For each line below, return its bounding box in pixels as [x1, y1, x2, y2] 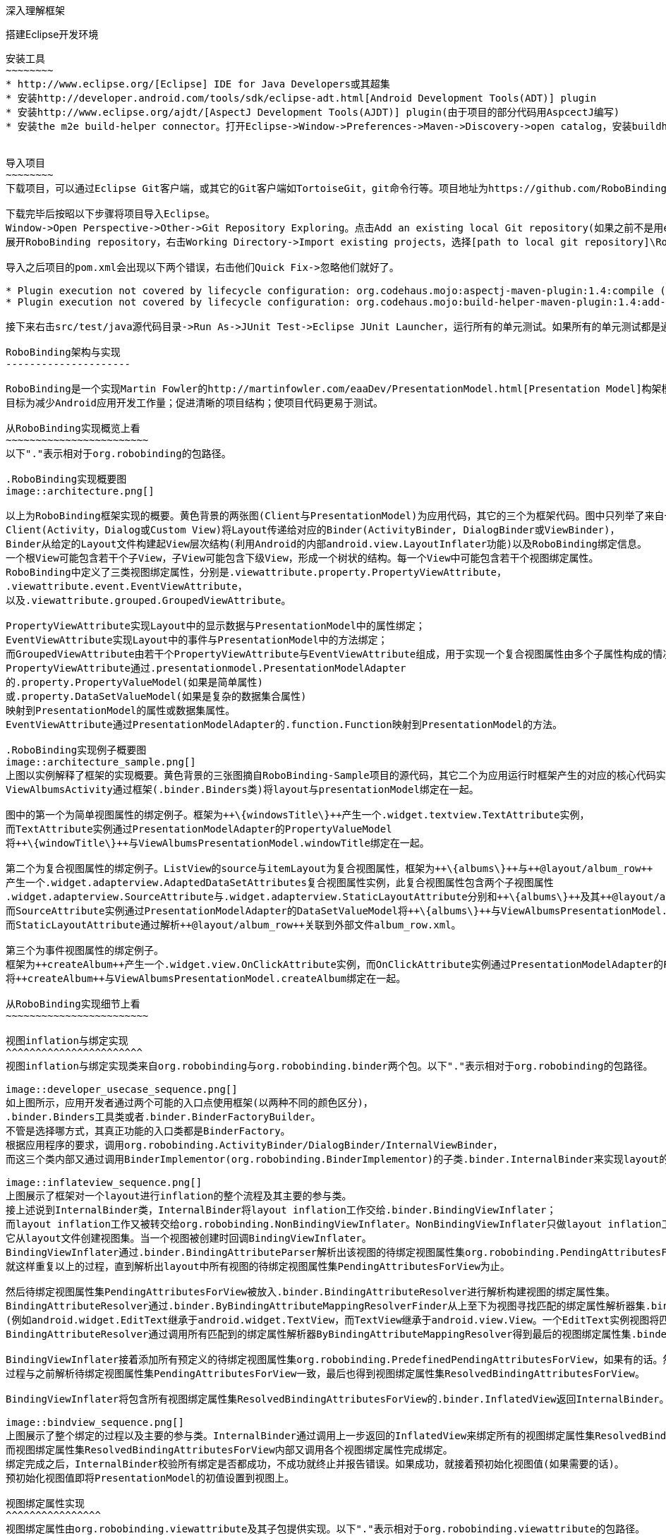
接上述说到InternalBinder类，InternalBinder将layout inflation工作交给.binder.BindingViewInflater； [6, 1204, 557, 1216]
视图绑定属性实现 [6, 1498, 85, 1509]
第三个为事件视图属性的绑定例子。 [6, 945, 164, 956]
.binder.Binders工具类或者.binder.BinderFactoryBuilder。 [6, 1111, 321, 1122]
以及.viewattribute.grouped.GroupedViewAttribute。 [6, 595, 291, 606]
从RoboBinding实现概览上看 [6, 423, 140, 434]
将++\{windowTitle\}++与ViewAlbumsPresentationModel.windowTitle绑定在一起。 [6, 837, 430, 849]
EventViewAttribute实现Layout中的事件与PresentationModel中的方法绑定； [6, 634, 388, 646]
